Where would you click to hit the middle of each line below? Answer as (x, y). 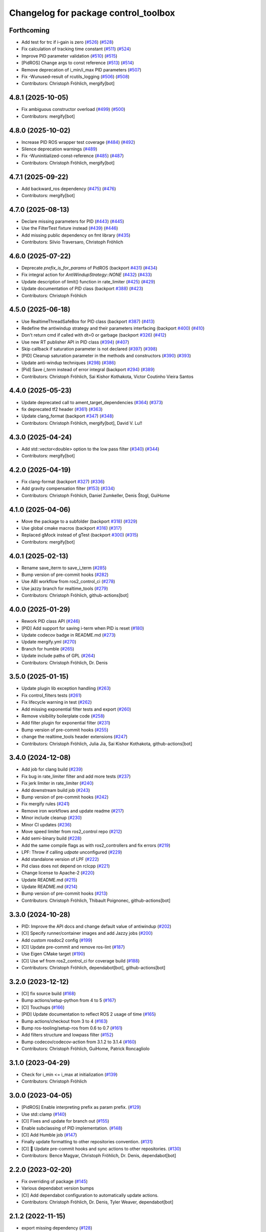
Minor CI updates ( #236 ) (47, 824)
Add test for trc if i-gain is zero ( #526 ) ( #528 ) (67, 42)
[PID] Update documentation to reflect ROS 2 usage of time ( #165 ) (89, 1014)
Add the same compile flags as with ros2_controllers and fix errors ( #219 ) (96, 845)
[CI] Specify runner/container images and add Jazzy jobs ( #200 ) (87, 933)
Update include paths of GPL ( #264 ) (58, 656)
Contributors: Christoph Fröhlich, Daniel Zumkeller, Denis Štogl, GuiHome (96, 495)
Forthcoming (29, 30)
